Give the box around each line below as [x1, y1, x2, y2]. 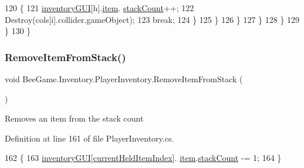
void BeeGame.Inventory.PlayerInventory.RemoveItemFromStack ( [5, 73, 243, 85]
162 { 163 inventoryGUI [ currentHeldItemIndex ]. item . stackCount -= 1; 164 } [5, 152, 282, 164]
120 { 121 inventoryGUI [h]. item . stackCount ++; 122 [5, 2, 194, 14]
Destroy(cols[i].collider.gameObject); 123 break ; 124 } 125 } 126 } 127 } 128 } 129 [5, 13, 300, 25]
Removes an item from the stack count [5, 112, 144, 125]
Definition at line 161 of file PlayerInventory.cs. [5, 132, 174, 144]
